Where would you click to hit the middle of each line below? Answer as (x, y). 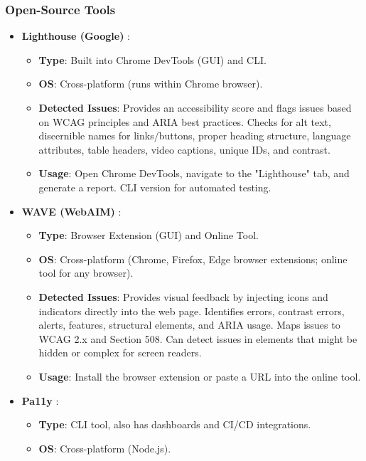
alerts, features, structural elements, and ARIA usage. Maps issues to (189, 325)
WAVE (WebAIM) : (71, 211)
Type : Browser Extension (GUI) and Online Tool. (149, 235)
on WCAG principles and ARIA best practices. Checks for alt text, (185, 121)
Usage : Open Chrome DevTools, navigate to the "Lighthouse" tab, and (194, 173)
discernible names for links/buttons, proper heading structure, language (195, 136)
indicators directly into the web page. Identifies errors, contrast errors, (192, 311)
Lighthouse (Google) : (76, 36)
